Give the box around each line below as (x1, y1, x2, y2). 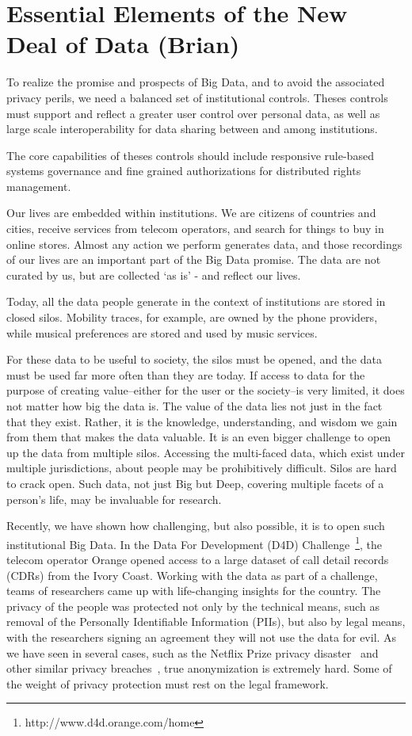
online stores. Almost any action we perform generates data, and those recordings (6, 235, 402, 252)
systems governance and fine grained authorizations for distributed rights (6, 162, 361, 179)
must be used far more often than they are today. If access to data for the (6, 366, 365, 383)
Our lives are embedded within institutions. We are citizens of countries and (6, 204, 376, 221)
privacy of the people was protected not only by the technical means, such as (6, 597, 380, 614)
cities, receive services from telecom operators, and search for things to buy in (6, 220, 384, 237)
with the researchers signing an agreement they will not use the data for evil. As (6, 628, 397, 645)
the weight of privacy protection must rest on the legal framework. (6, 675, 329, 692)
